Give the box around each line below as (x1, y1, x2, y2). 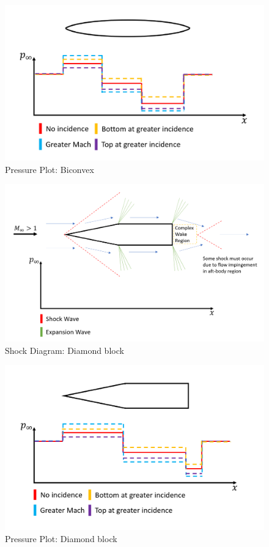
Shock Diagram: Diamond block (5, 343, 124, 356)
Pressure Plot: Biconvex (5, 163, 94, 175)
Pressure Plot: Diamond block (5, 532, 117, 545)
